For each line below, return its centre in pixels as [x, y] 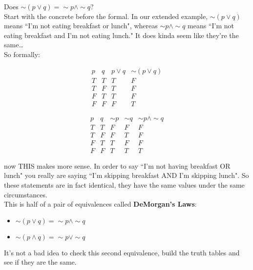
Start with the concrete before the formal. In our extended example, [106, 16]
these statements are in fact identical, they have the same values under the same [124, 185]
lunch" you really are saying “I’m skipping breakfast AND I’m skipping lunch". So [126, 175]
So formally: [22, 54]
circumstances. [26, 194]
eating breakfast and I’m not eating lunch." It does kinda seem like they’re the [121, 35]
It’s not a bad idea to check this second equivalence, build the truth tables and [122, 252]
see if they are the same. [40, 262]
